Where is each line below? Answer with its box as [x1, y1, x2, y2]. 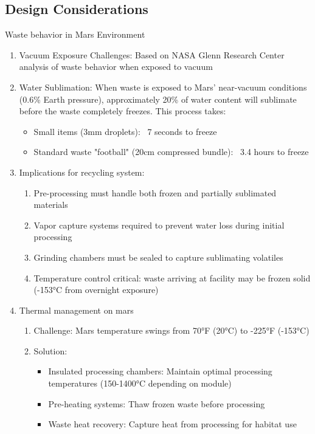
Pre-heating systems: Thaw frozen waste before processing [48, 397, 265, 410]
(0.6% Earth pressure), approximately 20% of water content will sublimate [19, 92, 297, 105]
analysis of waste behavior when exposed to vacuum [19, 60, 213, 73]
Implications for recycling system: [19, 165, 145, 178]
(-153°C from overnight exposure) [33, 283, 159, 296]
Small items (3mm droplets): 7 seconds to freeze [33, 125, 217, 137]
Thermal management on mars [19, 303, 134, 316]
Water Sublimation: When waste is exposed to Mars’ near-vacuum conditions [19, 80, 307, 93]
